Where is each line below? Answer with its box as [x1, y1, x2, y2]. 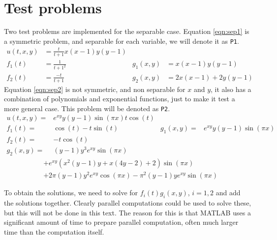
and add [215, 187, 241, 198]
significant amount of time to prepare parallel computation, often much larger [4, 217, 239, 227]
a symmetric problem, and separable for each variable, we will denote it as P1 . [4, 35, 239, 46]
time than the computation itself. [4, 226, 104, 237]
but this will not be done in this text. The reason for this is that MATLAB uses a [4, 207, 251, 217]
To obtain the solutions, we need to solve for [4, 187, 138, 198]
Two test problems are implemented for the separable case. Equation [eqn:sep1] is [4, 26, 249, 36]
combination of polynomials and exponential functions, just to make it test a [4, 93, 235, 104]
